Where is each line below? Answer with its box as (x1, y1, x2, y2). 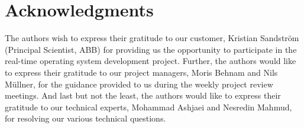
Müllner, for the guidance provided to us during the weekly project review (5, 78, 273, 90)
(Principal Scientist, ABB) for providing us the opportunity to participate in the (5, 43, 297, 55)
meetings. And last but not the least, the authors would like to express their (5, 89, 281, 102)
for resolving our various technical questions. (5, 112, 166, 124)
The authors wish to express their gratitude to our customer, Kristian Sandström (5, 32, 299, 44)
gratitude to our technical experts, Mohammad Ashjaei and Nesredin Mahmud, (5, 100, 292, 113)
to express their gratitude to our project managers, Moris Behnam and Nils (5, 66, 278, 78)
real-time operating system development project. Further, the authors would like (5, 55, 296, 67)
